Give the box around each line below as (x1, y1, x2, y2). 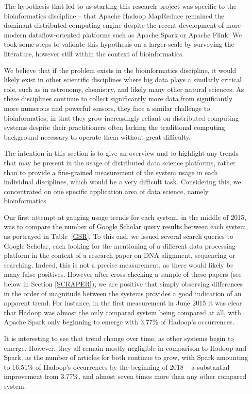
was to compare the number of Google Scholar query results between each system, (4, 221, 248, 232)
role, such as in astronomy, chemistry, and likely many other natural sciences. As (4, 84, 244, 94)
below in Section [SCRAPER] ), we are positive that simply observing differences (4, 279, 243, 289)
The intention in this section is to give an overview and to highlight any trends (4, 148, 238, 158)
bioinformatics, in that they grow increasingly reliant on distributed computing (4, 112, 239, 123)
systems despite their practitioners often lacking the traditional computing (4, 122, 225, 132)
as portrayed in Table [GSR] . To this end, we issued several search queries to (4, 231, 233, 241)
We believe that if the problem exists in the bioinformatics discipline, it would (4, 65, 236, 75)
